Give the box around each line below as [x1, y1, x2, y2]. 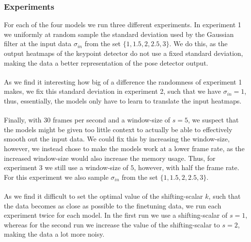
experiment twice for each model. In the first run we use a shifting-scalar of [4, 210, 228, 220]
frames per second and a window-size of [52, 115, 171, 125]
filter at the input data [4, 38, 72, 49]
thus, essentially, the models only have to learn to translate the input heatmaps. [4, 95, 242, 105]
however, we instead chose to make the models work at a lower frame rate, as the [4, 143, 245, 153]
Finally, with [4, 115, 42, 125]
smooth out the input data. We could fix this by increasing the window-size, [4, 134, 230, 144]
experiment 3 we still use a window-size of [4, 162, 128, 173]
